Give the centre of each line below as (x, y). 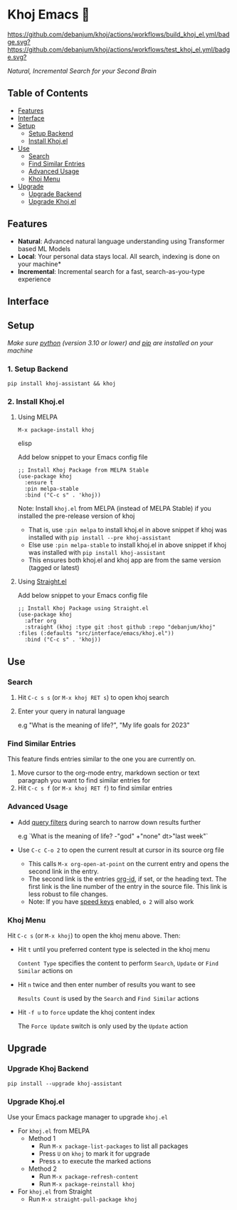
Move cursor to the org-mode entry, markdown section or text (109, 773)
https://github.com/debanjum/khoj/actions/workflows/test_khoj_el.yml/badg (119, 49)
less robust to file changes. (68, 894)
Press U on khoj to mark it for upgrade (95, 1153)
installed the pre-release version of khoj (76, 516)
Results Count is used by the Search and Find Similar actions (108, 998)
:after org (41, 621)
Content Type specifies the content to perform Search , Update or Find (118, 963)
